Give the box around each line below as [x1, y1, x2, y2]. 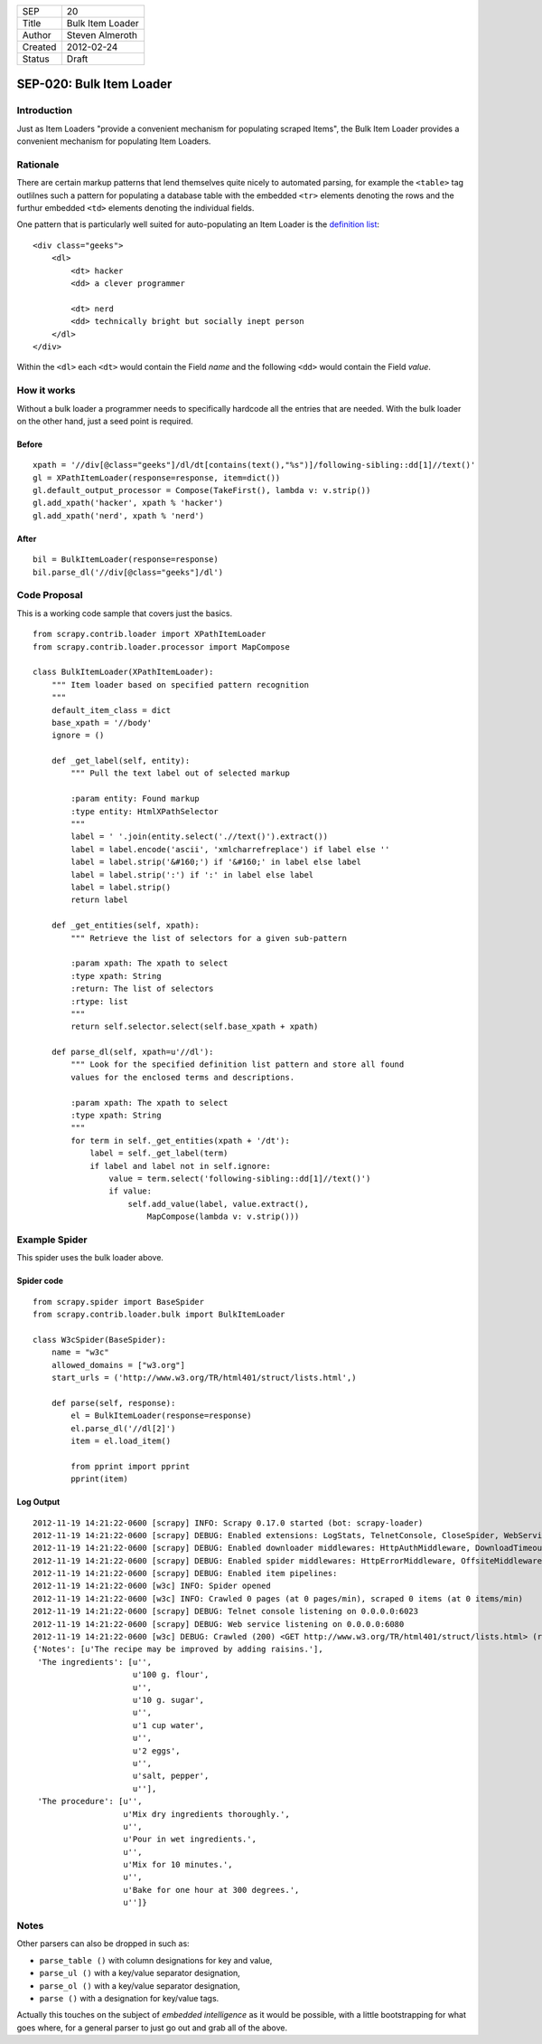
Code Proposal [16, 589, 83, 602]
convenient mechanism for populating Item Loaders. [16, 136, 211, 147]
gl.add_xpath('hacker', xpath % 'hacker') [33, 498, 224, 509]
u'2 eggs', [132, 1745, 181, 1755]
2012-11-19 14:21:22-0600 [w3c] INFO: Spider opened [33, 1581, 271, 1592]
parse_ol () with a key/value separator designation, [39, 1980, 241, 1991]
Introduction [16, 104, 72, 117]
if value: [108, 1186, 153, 1196]
